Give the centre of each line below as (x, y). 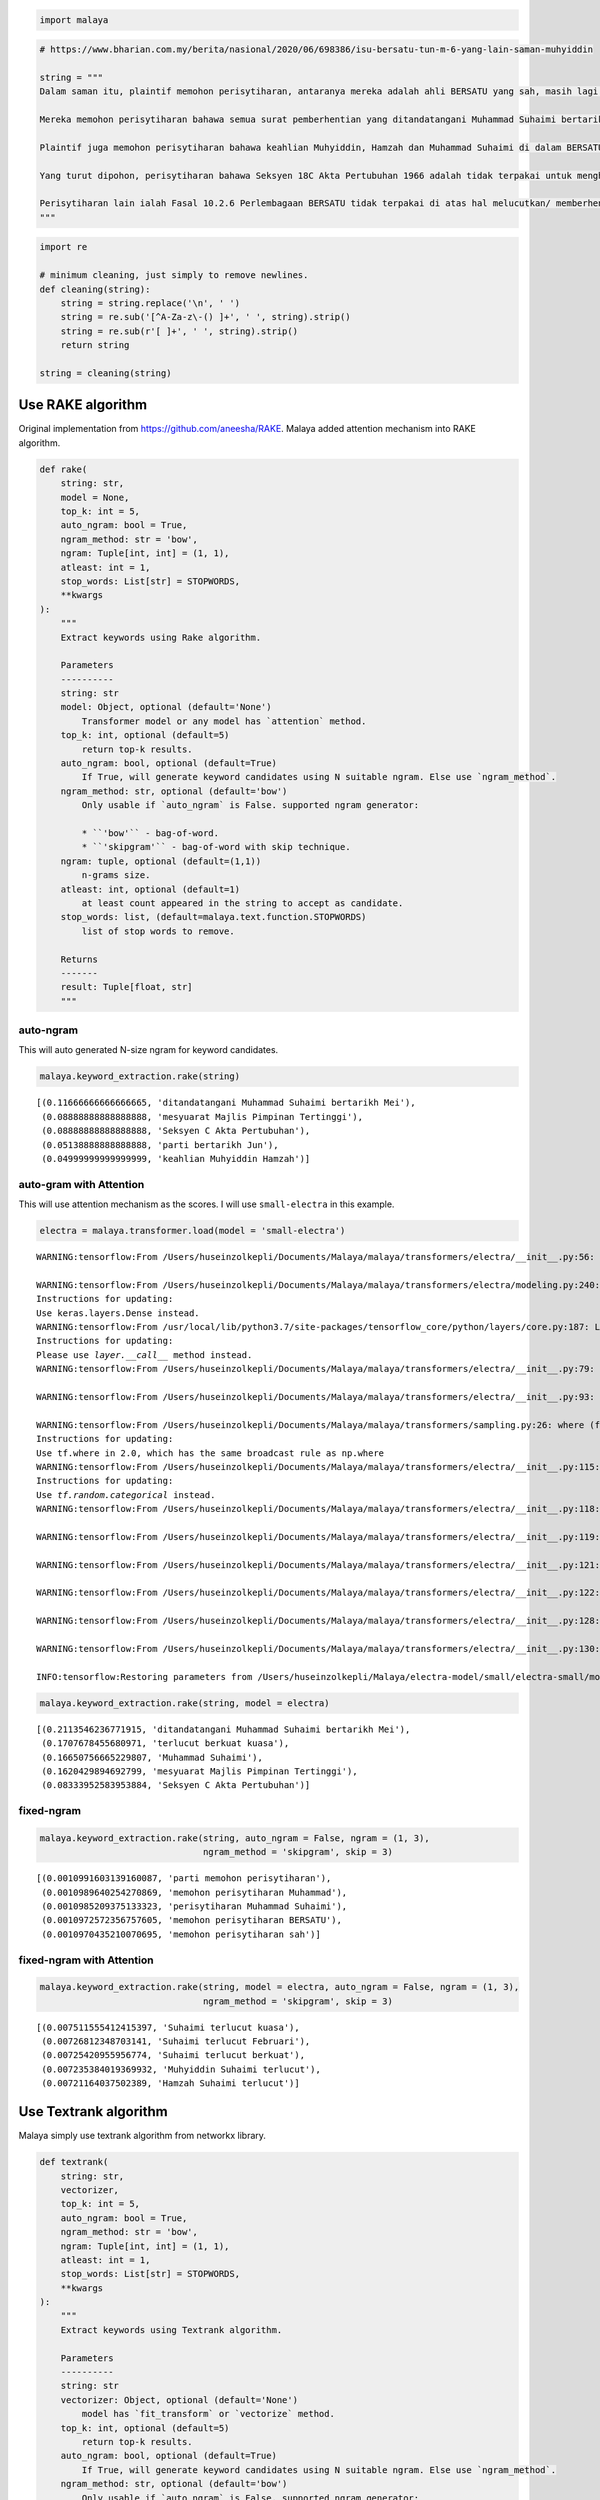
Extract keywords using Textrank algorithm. (171, 2329)
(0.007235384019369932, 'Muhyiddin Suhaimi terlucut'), (181, 2069)
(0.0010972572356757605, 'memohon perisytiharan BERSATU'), (191, 1920)
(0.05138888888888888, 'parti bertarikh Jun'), (160, 1144)
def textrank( (74, 2162)
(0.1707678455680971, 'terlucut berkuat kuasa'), (165, 1743)
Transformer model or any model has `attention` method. (224, 721)
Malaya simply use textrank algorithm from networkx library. (142, 2136)
